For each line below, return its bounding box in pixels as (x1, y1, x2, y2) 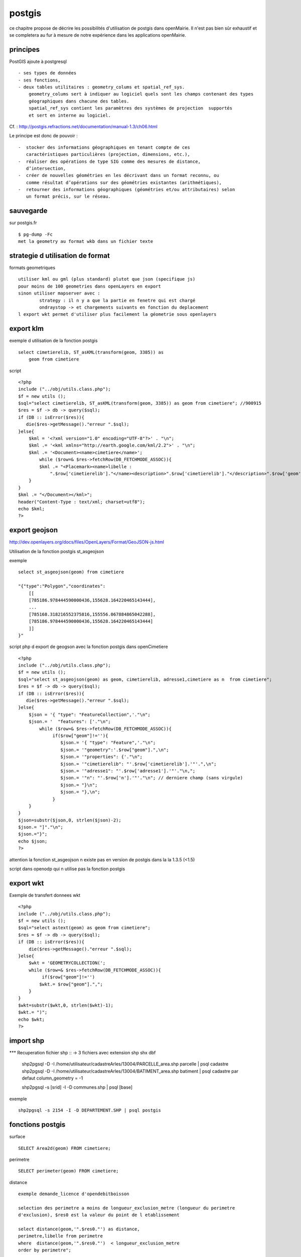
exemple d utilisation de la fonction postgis (9, 337, 98, 344)
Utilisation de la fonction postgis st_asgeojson (9, 548, 104, 554)
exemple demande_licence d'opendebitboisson (18, 1191, 130, 1197)
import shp (9, 1036, 45, 1045)
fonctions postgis (9, 1120, 66, 1129)
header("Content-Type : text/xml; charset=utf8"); (18, 499, 145, 505)
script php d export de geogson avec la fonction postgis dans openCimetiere (9, 644, 168, 650)
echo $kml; (18, 506, 45, 511)
